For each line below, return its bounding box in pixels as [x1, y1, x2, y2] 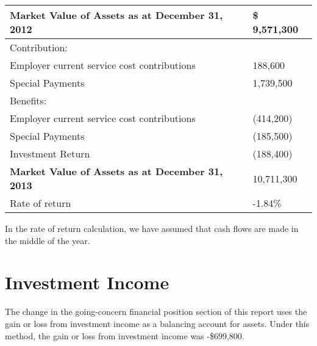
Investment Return [10, 146, 90, 160]
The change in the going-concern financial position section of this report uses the [5, 305, 307, 318]
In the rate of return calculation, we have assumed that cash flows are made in [5, 222, 299, 234]
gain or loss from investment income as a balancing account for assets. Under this [5, 317, 310, 330]
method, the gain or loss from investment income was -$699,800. [5, 329, 244, 342]
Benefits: [10, 93, 47, 107]
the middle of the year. [5, 234, 90, 247]
